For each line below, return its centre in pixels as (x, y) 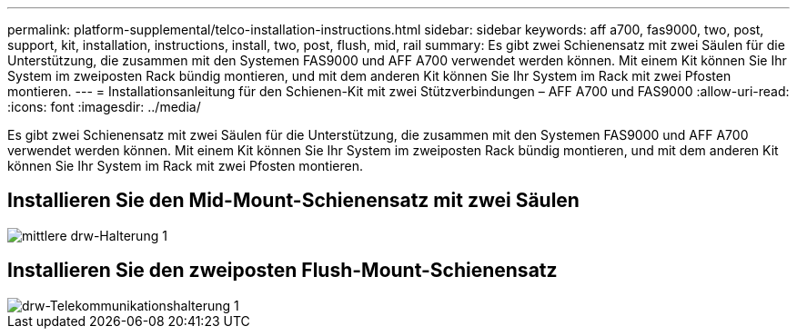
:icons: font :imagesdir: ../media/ (104, 107)
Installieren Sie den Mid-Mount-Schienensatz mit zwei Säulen (293, 201)
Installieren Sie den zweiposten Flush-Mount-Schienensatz (282, 271)
